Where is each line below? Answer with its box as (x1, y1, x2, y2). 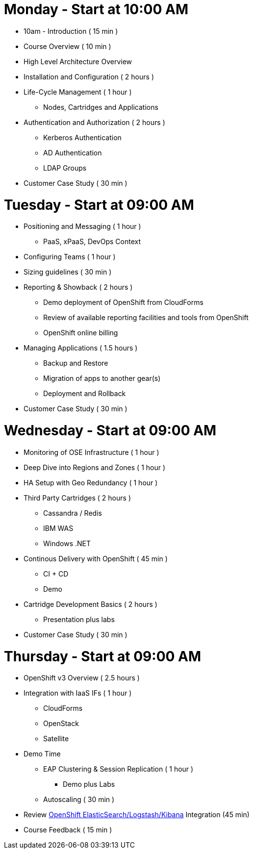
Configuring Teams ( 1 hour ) (24, 252, 116, 261)
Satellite (43, 734, 69, 743)
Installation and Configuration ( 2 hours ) (24, 72, 154, 81)
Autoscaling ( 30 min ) (43, 795, 115, 804)
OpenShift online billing (43, 328, 118, 337)
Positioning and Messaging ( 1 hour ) (24, 222, 141, 231)
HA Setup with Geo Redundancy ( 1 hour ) (24, 478, 158, 487)
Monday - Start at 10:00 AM (4, 1, 188, 18)
